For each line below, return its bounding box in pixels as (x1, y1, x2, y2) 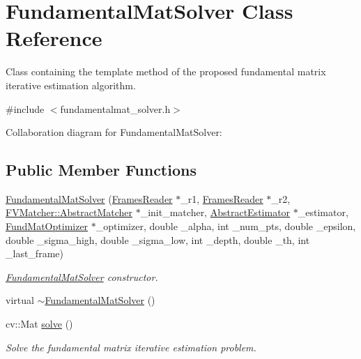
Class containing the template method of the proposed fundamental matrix (6, 64, 326, 79)
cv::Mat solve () (6, 316, 73, 331)
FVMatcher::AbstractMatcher (6, 205, 133, 220)
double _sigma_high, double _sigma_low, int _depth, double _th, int (6, 232, 310, 247)
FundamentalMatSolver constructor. (6, 269, 158, 284)
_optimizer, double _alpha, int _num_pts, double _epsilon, (95, 219, 356, 234)
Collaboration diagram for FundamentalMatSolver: (6, 125, 222, 139)
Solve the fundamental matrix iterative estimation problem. (6, 339, 256, 354)
